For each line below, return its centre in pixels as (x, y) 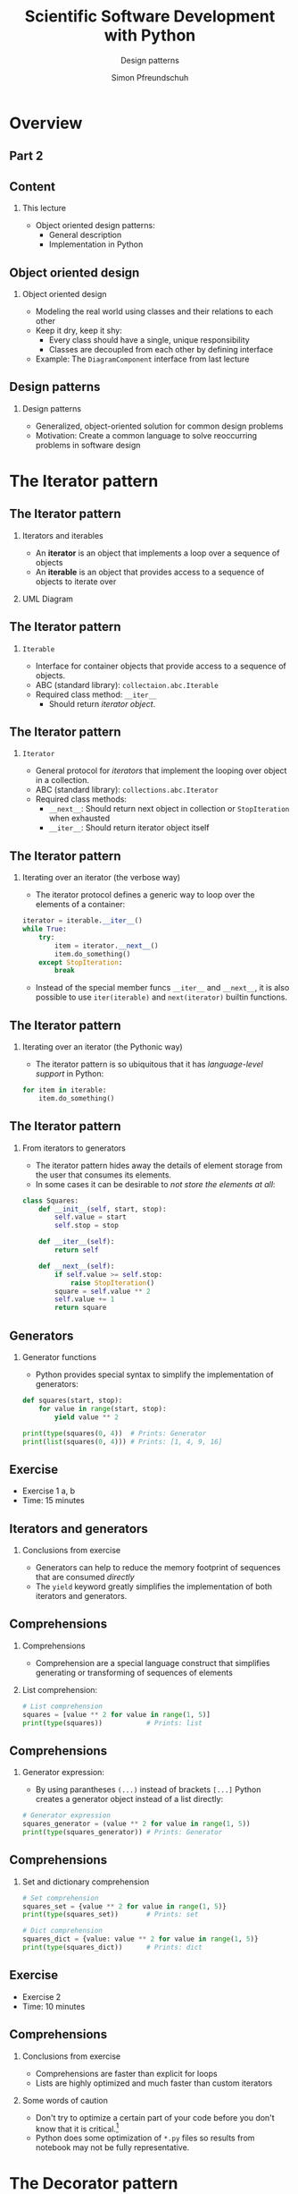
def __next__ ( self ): (77, 1266)
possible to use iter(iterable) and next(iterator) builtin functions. (161, 997)
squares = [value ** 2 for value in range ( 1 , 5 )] (116, 1714)
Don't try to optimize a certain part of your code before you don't (155, 2117)
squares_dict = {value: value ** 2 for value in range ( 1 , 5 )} (140, 1939)
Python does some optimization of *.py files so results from (145, 2138)
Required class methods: (81, 799)
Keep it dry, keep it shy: (79, 330)
